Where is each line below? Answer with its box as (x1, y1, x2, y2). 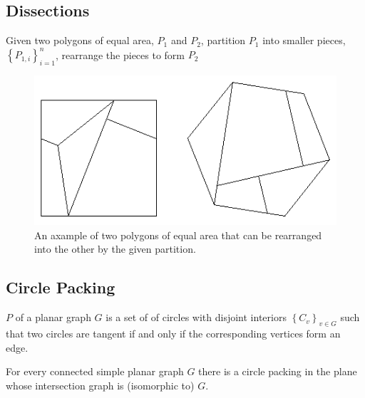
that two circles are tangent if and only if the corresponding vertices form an (6, 326, 341, 340)
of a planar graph (15, 310, 91, 325)
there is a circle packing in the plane (198, 364, 357, 379)
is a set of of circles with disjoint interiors (106, 310, 287, 325)
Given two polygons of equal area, (6, 33, 154, 48)
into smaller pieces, (262, 33, 346, 48)
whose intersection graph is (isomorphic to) (6, 377, 195, 392)
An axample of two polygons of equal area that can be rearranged (34, 227, 322, 242)
